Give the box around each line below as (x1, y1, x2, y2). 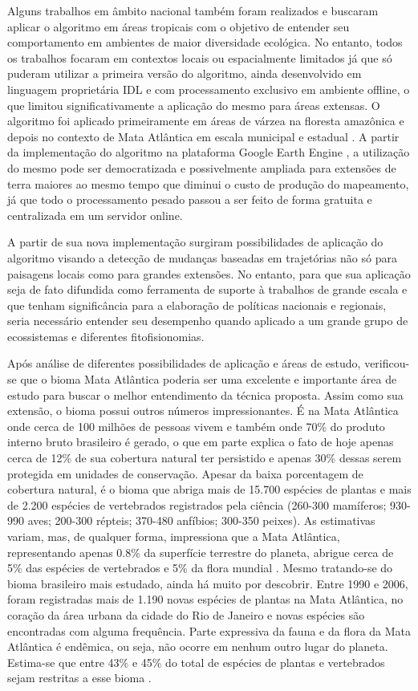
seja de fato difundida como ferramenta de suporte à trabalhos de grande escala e (7, 281, 408, 298)
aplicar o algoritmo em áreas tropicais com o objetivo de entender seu (7, 18, 350, 35)
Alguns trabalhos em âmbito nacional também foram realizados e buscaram (7, 2, 379, 18)
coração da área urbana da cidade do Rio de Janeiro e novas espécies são (7, 606, 365, 623)
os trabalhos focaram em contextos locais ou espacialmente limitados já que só (7, 49, 392, 66)
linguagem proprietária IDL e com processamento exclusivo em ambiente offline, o (7, 80, 410, 97)
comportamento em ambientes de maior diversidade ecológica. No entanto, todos (7, 34, 403, 51)
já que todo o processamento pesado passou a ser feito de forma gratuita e (7, 191, 372, 208)
